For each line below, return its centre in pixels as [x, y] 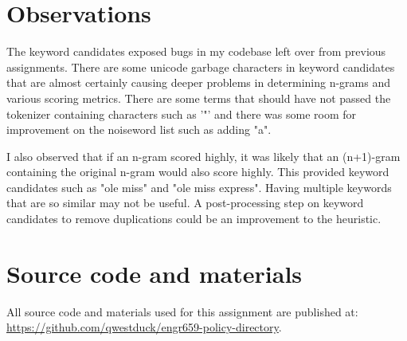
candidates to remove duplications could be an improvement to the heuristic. [194, 219]
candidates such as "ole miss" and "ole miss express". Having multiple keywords [199, 187]
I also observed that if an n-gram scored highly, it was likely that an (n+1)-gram [203, 156]
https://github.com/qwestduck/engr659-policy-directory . [144, 327]
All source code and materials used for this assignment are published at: [182, 311]
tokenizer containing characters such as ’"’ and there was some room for [182, 114]
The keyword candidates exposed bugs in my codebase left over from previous [196, 51]
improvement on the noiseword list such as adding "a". [139, 129]
